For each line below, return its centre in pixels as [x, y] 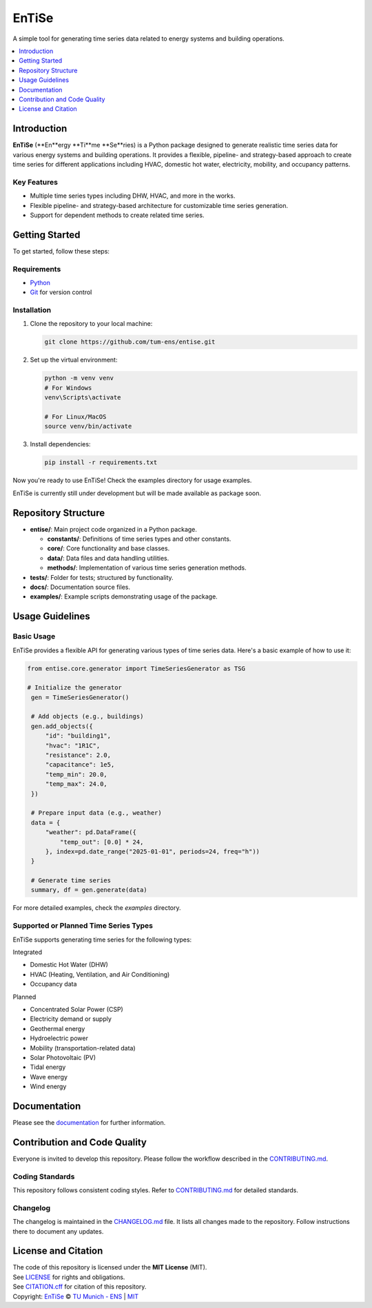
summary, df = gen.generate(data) [89, 890]
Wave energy [49, 1077]
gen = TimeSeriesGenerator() [80, 697]
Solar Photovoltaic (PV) [63, 1057]
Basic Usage [34, 636]
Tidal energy [48, 1067]
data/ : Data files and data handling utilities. [108, 558]
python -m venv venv [79, 378]
